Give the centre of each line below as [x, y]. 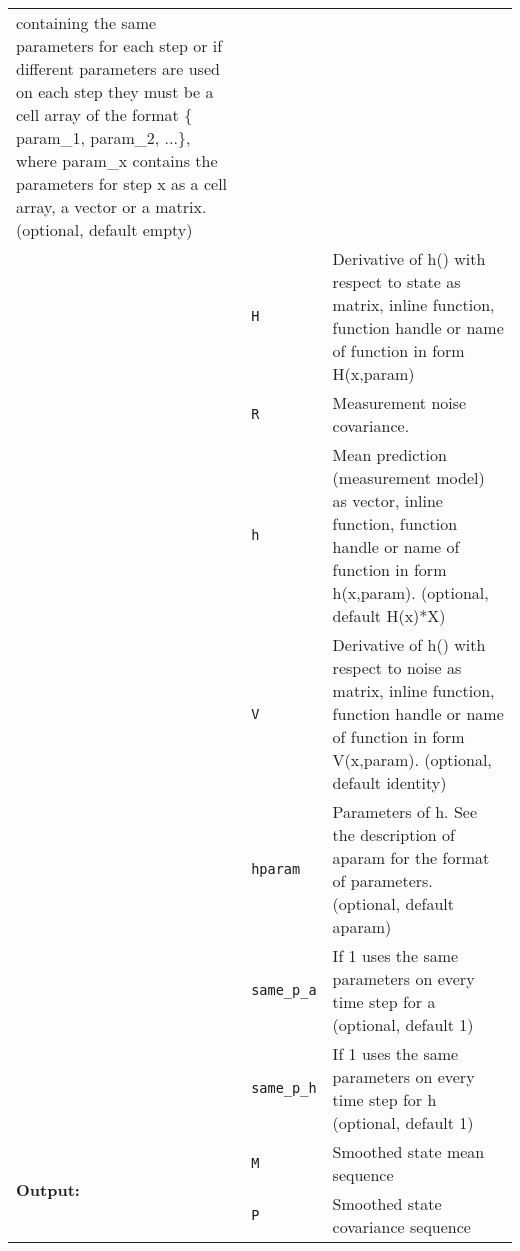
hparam [276, 869]
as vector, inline [387, 500]
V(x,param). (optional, [412, 759]
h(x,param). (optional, [410, 592]
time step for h [384, 1099]
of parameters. [382, 880]
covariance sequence [401, 1226]
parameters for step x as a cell [122, 183]
